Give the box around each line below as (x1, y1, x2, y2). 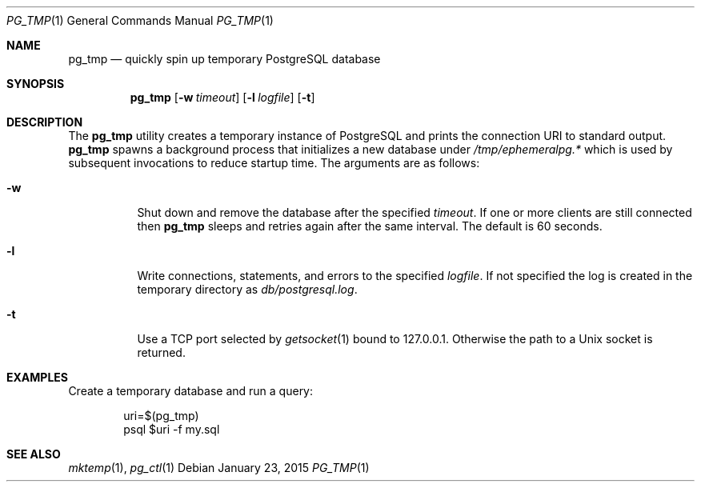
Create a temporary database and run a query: (68, 384, 314, 398)
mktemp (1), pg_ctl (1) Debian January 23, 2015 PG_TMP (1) (68, 461, 370, 474)
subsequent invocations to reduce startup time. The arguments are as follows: (68, 156, 480, 170)
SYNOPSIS (6, 77, 65, 90)
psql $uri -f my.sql (123, 422, 220, 436)
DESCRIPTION (6, 115, 83, 129)
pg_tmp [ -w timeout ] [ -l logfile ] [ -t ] (130, 90, 315, 104)
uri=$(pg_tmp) (123, 409, 199, 422)
